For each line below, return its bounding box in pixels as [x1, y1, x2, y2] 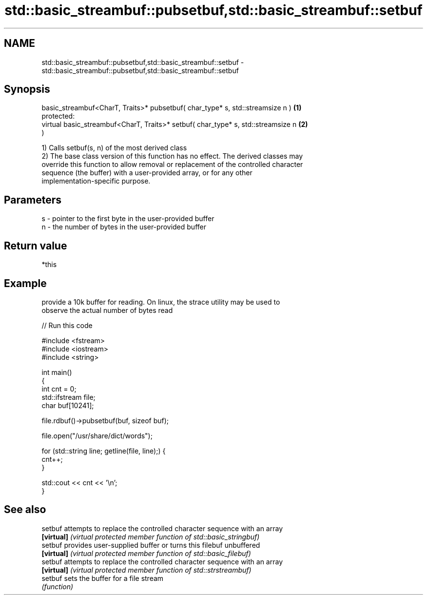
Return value [4, 239, 67, 252]
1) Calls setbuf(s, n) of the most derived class [41, 144, 187, 152]
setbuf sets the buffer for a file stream [41, 574, 164, 582]
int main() [41, 368, 72, 376]
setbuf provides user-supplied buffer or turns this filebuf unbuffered [41, 540, 260, 549]
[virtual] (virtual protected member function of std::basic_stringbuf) [41, 532, 260, 541]
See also [4, 503, 46, 516]
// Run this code [41, 321, 93, 330]
